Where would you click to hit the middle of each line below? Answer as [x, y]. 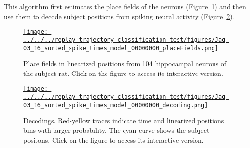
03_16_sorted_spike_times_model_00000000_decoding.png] [116, 105]
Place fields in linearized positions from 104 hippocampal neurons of [125, 64]
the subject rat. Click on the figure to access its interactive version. [123, 73]
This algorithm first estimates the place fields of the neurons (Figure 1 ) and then [125, 6]
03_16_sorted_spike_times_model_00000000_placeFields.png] [121, 48]
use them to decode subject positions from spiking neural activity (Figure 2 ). [119, 16]
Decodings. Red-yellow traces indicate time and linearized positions [124, 120]
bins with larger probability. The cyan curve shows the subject [116, 130]
